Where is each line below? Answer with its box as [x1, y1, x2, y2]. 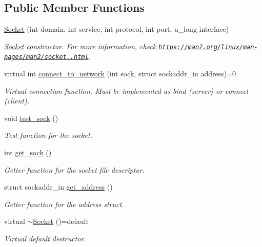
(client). [4, 95, 30, 106]
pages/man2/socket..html [4, 53, 89, 61]
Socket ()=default [33, 216, 89, 227]
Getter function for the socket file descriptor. [4, 164, 145, 175]
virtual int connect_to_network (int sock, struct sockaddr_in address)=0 [4, 68, 236, 79]
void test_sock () [4, 112, 58, 123]
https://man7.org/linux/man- [158, 43, 258, 51]
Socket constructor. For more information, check [4, 40, 156, 51]
